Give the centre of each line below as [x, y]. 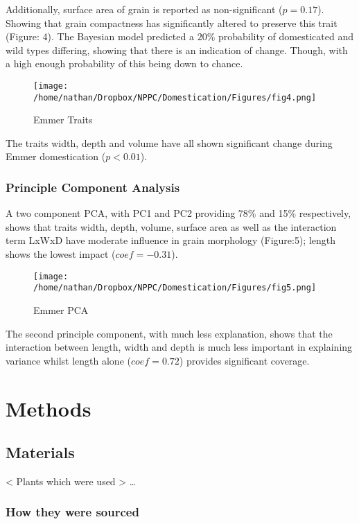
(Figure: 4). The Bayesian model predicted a [100, 36]
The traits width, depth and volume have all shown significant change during [169, 142]
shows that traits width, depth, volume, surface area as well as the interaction [171, 226]
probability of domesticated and [286, 36]
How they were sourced [72, 512]
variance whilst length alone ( [68, 360]
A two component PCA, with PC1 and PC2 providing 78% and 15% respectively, [178, 213]
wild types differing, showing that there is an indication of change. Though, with [177, 50]
